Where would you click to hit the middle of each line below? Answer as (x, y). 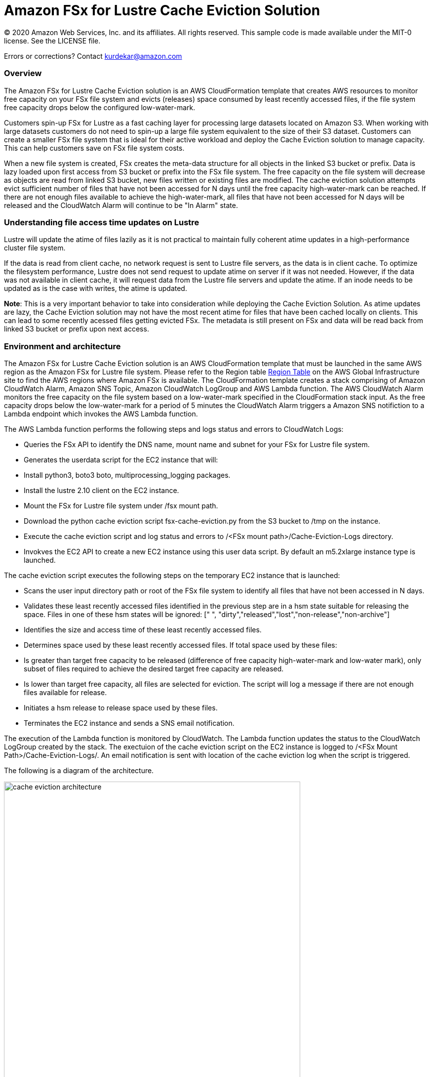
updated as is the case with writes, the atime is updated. (96, 289)
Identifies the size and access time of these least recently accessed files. (143, 630)
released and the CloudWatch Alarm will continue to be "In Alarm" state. (121, 205)
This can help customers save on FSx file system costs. (94, 148)
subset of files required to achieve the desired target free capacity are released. (154, 669)
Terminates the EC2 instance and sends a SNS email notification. (129, 723)
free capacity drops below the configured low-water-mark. (100, 107)
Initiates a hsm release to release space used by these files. (121, 708)
